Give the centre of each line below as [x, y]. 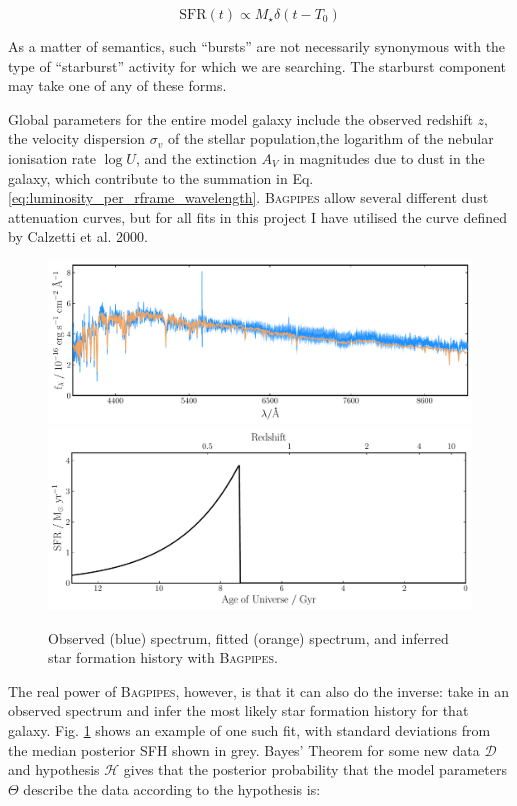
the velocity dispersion [77, 138]
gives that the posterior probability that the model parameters [315, 769]
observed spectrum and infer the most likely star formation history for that [238, 710]
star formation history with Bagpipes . [163, 657]
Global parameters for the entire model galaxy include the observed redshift [240, 118]
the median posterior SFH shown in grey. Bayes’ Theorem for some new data [244, 749]
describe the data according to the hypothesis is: [172, 788]
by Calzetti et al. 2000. [78, 236]
